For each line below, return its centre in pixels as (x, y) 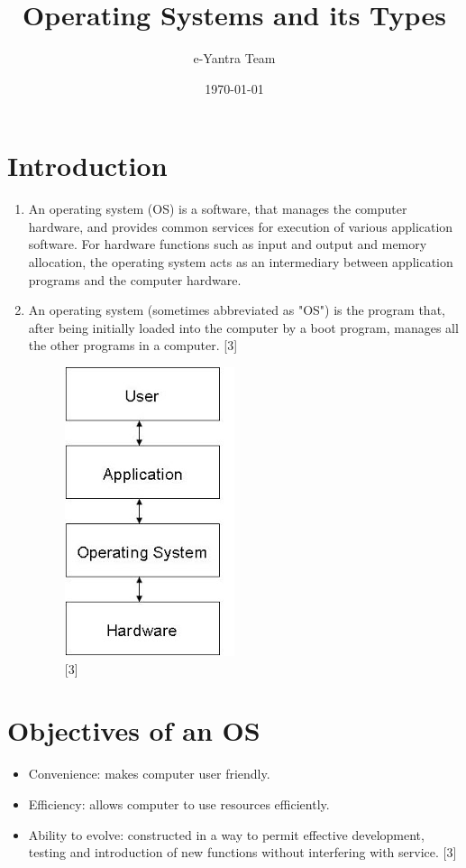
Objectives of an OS (134, 730)
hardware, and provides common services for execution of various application (241, 226)
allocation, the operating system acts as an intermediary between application (241, 262)
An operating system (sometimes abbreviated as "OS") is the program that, (237, 310)
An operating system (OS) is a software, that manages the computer (218, 209)
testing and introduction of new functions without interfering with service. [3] (242, 852)
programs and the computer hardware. (135, 279)
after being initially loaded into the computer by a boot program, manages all (243, 327)
